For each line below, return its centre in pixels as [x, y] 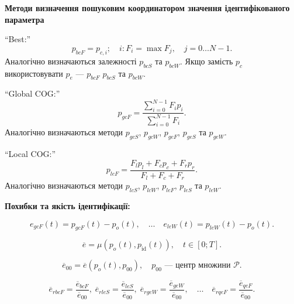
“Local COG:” [30, 154]
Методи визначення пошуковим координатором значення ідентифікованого [147, 8]
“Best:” [18, 39]
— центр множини [198, 266]
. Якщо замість [207, 61]
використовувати [34, 73]
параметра [25, 19]
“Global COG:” [32, 93]
